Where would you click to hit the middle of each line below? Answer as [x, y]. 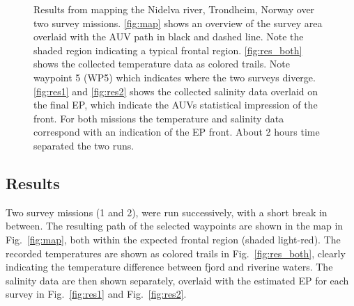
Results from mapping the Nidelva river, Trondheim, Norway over [174, 9]
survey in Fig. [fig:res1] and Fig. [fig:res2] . [96, 294]
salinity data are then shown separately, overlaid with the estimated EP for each [177, 280]
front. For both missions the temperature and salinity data [159, 118]
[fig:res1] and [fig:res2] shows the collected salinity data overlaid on [176, 91]
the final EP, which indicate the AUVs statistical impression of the [176, 105]
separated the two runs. [84, 145]
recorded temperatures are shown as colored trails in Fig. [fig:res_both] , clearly [176, 253]
